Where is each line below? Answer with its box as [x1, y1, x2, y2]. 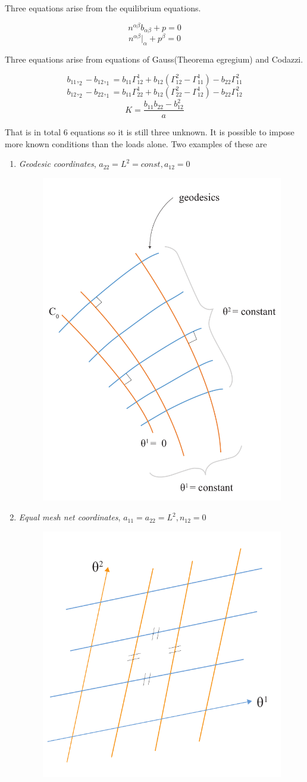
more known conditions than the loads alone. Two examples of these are [5, 137, 267, 150]
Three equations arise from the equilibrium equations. [5, 2, 201, 14]
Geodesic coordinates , [18, 157, 96, 170]
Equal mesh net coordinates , [18, 511, 121, 523]
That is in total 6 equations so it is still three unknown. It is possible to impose [5, 126, 295, 138]
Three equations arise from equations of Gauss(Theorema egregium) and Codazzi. [5, 53, 303, 65]
